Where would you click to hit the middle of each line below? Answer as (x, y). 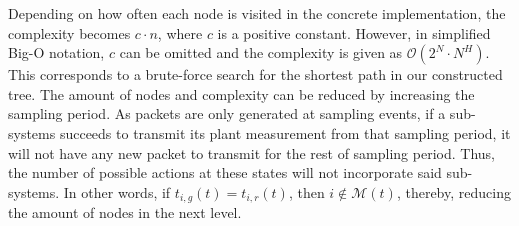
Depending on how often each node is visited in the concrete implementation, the (257, 13)
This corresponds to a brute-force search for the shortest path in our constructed (255, 74)
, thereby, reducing (453, 191)
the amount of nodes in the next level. (125, 212)
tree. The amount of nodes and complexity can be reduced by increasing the (241, 93)
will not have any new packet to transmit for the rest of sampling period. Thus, (251, 152)
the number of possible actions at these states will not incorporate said (225, 172)
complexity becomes (69, 32)
